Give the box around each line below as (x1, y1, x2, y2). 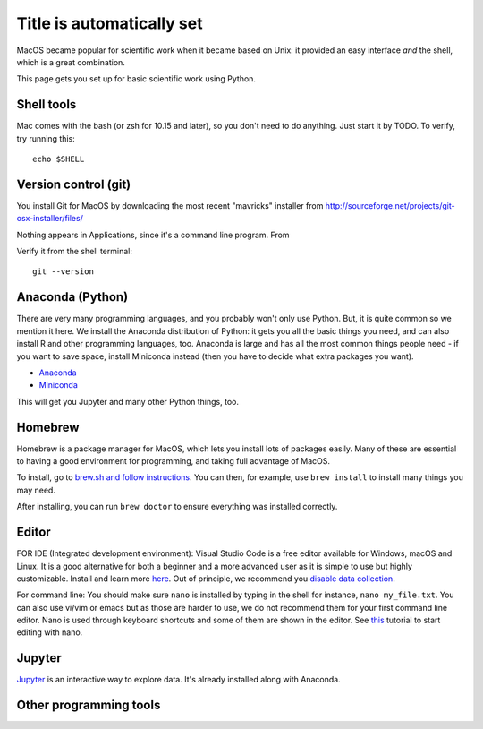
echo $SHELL (32, 154, 85, 165)
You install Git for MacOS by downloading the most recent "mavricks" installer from (16, 200, 324, 210)
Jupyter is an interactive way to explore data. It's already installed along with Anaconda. (16, 674, 341, 685)
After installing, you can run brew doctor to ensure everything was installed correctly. (16, 502, 338, 512)
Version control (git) (16, 176, 131, 192)
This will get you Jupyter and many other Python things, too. (16, 396, 239, 407)
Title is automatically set (16, 13, 203, 33)
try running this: (16, 133, 75, 143)
